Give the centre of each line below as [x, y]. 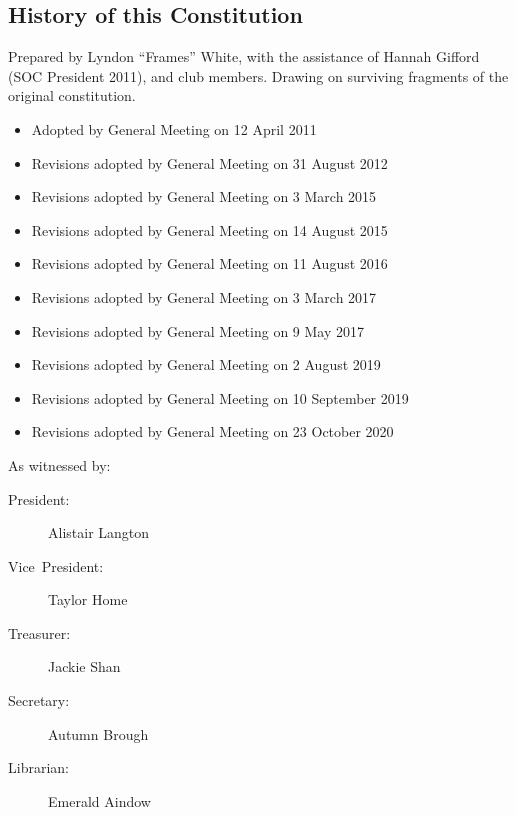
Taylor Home [88, 599]
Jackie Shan [84, 666]
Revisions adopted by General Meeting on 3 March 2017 [204, 296]
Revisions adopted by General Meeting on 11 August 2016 [209, 263]
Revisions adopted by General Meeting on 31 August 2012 [209, 162]
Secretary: [39, 700]
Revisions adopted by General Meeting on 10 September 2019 [220, 397]
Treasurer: [39, 632]
